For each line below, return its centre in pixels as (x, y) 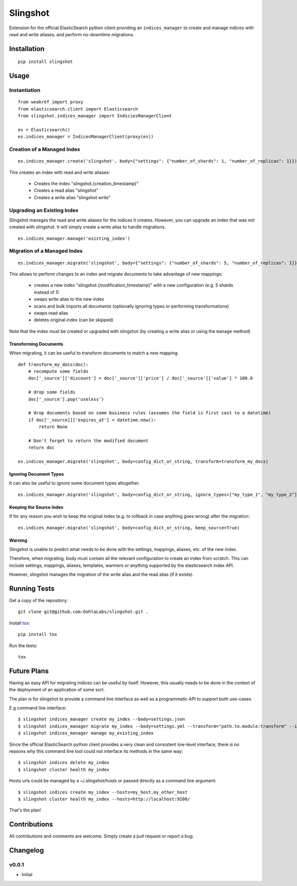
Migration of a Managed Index (46, 251)
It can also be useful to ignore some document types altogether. (74, 483)
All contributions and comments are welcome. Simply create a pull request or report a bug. (101, 836)
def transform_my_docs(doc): (53, 364)
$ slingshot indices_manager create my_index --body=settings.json (101, 719)
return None (53, 427)
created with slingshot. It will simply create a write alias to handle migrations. (87, 227)
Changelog (26, 851)
